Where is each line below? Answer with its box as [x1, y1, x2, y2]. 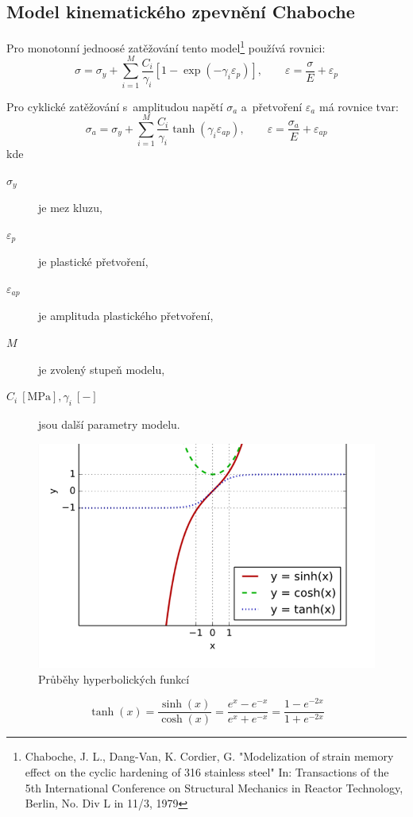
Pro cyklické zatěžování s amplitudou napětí [6, 98, 223, 114]
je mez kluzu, [38, 199, 102, 216]
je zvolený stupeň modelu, [38, 360, 165, 377]
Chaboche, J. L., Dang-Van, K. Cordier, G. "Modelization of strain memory [25, 748, 394, 765]
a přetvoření [241, 98, 303, 114]
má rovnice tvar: [318, 98, 399, 114]
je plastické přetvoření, [38, 253, 149, 270]
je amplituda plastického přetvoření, [38, 307, 214, 324]
